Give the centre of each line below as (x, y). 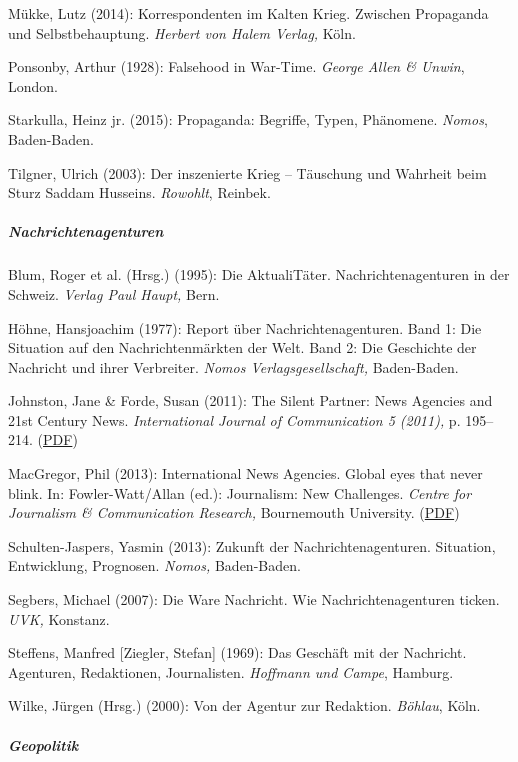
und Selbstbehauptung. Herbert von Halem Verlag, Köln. (182, 32)
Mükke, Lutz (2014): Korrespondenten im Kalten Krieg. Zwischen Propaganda (248, 13)
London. (33, 85)
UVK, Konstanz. (59, 618)
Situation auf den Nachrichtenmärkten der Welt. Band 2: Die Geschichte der (242, 347)
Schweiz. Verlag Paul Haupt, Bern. (114, 293)
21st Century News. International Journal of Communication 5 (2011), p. (234, 419)
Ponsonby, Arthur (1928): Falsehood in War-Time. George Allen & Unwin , (236, 66)
